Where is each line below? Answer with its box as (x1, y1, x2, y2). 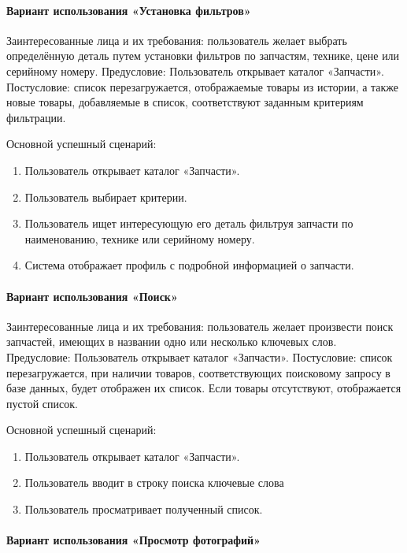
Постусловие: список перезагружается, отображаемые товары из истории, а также (6, 78, 399, 95)
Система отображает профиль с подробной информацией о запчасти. (24, 257, 354, 273)
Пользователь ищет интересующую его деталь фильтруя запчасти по (24, 215, 353, 232)
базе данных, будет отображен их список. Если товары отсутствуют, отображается (6, 380, 401, 396)
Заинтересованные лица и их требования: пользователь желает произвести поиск (6, 317, 394, 334)
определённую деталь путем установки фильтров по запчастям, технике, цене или (6, 47, 400, 64)
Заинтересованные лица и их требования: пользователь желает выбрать (6, 32, 347, 48)
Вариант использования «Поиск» (6, 288, 178, 304)
